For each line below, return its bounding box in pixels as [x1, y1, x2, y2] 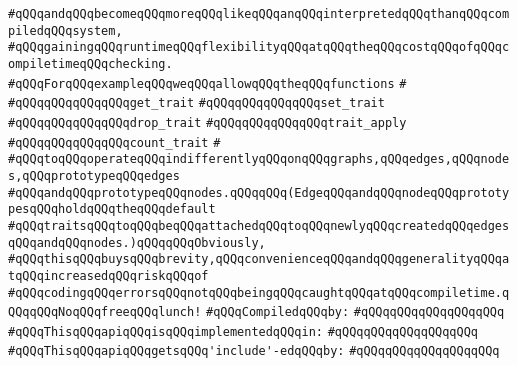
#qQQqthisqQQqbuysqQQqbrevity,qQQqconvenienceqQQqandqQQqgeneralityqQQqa [8, 252, 510, 267]
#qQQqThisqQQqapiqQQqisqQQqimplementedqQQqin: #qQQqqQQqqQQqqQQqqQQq [8, 324, 479, 339]
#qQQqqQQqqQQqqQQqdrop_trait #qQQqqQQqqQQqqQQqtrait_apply [8, 115, 407, 130]
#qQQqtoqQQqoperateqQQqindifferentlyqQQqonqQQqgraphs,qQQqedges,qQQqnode [8, 152, 510, 167]
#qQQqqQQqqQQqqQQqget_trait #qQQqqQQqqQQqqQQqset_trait [8, 96, 385, 111]
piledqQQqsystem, [8, 23, 123, 38]
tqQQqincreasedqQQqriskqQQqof [8, 268, 209, 283]
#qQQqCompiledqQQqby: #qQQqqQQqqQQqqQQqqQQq [205, 305, 505, 320]
